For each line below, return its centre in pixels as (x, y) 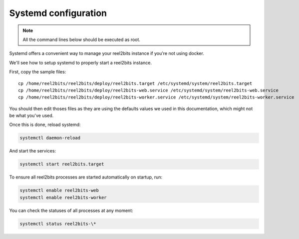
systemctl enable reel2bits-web (59, 190)
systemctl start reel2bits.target (62, 164)
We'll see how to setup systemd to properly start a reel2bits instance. (81, 62)
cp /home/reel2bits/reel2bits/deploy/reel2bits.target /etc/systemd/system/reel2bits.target (135, 83)
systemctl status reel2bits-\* (58, 223)
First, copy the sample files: (38, 72)
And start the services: (33, 151)
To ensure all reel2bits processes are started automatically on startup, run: (86, 177)
